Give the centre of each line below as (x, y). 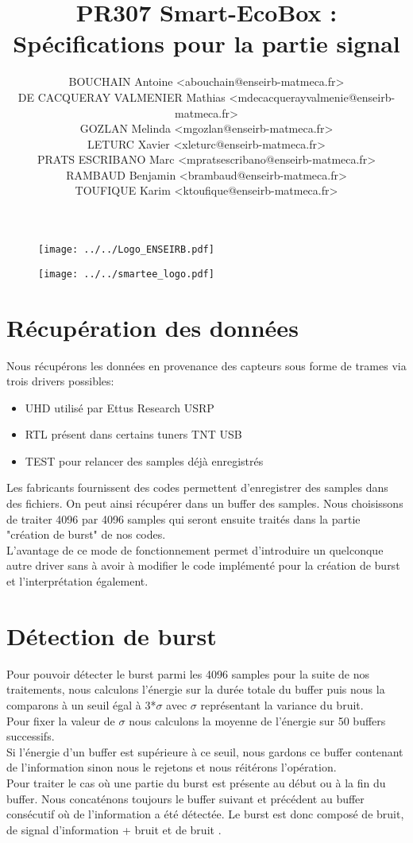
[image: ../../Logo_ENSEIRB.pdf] (126, 250)
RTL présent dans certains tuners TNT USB (133, 434)
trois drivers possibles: (60, 381)
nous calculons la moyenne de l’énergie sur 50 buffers (257, 720)
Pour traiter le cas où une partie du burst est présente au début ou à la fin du (196, 782)
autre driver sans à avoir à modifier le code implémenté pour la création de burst (203, 565)
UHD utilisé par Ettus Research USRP (120, 407)
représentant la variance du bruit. (282, 704)
